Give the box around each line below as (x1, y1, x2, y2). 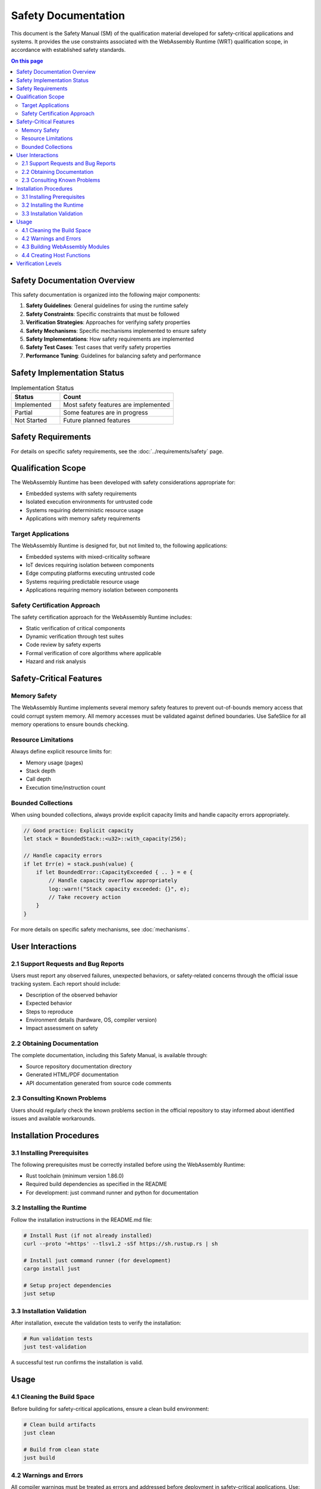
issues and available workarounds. (11, 1115, 96, 1122)
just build (23, 1454, 55, 1462)
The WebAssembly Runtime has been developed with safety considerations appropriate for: (11, 479, 236, 486)
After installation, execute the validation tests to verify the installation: (11, 1319, 181, 1326)
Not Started (14, 416, 48, 425)
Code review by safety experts (26, 641, 101, 649)
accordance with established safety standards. (11, 46, 126, 54)
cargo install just (23, 1266, 80, 1272)
